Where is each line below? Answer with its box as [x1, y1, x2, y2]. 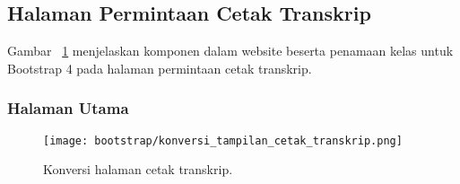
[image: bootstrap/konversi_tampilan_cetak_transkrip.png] [43, 134, 403, 147]
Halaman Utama [7, 97, 129, 119]
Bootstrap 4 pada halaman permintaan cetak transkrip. [7, 58, 312, 77]
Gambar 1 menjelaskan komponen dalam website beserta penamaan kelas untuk [7, 41, 454, 60]
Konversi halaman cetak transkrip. [43, 160, 233, 179]
